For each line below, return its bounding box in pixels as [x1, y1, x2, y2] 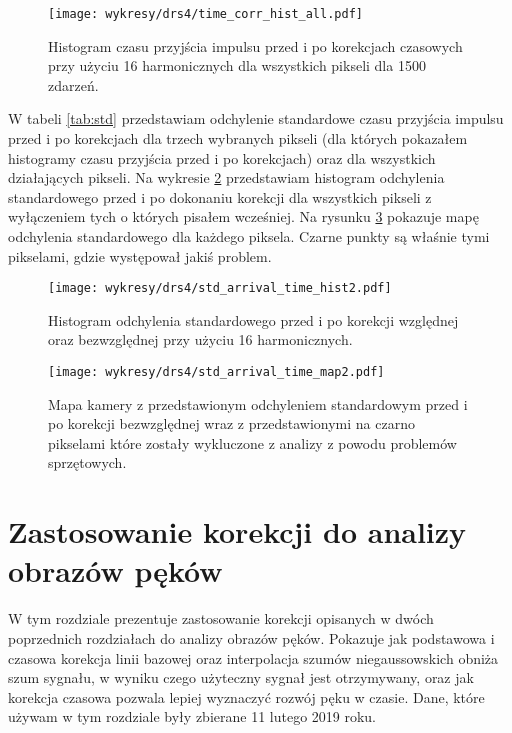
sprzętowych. [48, 452, 127, 473]
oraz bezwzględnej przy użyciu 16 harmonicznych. [48, 329, 353, 350]
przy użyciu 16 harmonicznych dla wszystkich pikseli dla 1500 [48, 55, 426, 76]
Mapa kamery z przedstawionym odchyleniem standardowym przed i [48, 393, 468, 414]
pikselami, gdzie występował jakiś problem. [8, 245, 272, 266]
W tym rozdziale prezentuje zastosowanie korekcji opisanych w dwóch [8, 608, 434, 629]
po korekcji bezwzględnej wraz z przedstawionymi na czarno [48, 413, 415, 434]
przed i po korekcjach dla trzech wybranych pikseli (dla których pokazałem [8, 128, 468, 149]
